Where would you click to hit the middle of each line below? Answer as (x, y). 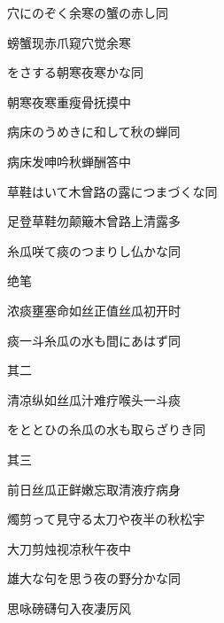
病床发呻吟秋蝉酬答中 (69, 161)
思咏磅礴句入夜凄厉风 (69, 607)
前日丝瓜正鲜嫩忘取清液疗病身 (94, 489)
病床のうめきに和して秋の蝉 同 (94, 132)
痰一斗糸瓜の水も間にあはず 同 (94, 340)
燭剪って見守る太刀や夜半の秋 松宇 (106, 519)
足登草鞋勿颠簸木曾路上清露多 (94, 221)
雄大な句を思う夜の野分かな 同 (94, 578)
